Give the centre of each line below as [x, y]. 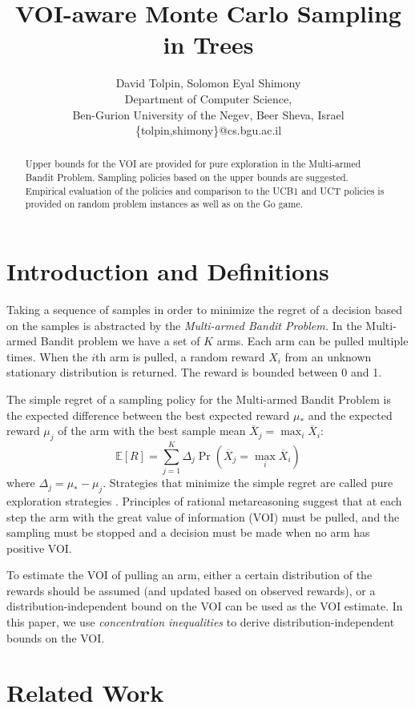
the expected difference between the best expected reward [148, 415]
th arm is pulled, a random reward [180, 356]
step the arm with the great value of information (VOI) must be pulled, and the [203, 516]
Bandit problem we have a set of [120, 341]
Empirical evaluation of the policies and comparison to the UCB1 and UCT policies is [205, 190]
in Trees [208, 44]
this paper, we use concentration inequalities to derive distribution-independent [201, 622]
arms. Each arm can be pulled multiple [312, 341]
